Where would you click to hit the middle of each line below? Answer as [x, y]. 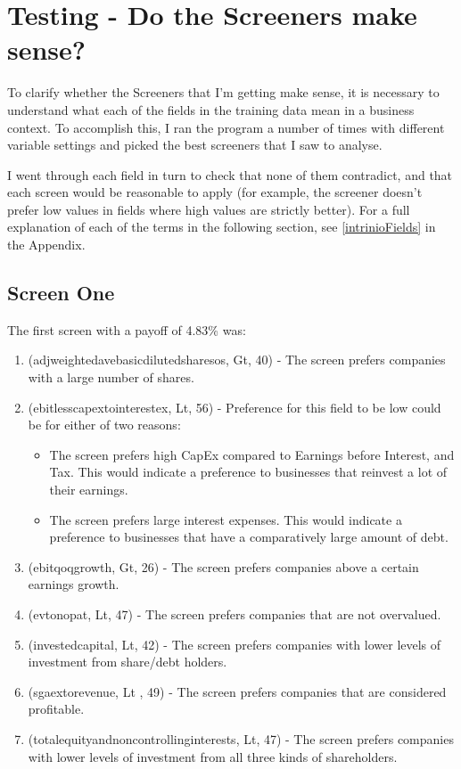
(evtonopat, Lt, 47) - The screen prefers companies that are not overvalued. [235, 614]
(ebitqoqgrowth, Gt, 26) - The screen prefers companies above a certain [223, 566]
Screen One [61, 293]
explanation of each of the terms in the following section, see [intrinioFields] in [222, 227]
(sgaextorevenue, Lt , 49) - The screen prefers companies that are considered [237, 691]
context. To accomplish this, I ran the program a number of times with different [226, 127]
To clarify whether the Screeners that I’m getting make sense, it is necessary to [223, 92]
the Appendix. [46, 245]
